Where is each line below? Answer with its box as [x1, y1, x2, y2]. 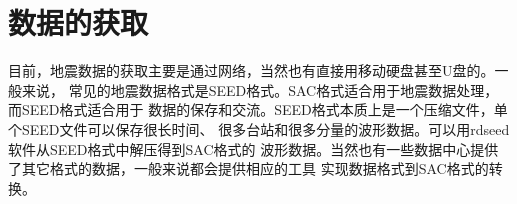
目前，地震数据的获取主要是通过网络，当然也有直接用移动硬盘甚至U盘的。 [8, 60, 495, 81]
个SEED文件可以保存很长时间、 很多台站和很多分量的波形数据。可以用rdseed [8, 118, 510, 139]
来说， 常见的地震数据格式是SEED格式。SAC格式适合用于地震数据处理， [21, 79, 499, 100]
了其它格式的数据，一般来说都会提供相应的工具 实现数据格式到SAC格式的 [8, 158, 489, 179]
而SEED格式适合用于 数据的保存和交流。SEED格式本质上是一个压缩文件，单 [8, 99, 508, 120]
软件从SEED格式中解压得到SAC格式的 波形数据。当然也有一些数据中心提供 [8, 138, 499, 159]
